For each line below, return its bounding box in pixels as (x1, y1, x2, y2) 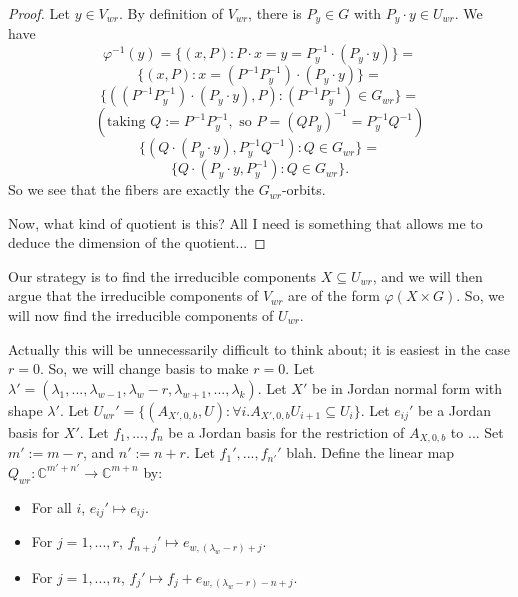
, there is (248, 3, 302, 23)
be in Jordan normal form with (311, 377, 503, 398)
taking (107, 115, 146, 130)
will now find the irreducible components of (8, 305, 274, 326)
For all (31, 496, 72, 517)
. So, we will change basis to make (39, 358, 249, 379)
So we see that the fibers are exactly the (8, 179, 254, 200)
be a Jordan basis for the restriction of (168, 421, 405, 442)
